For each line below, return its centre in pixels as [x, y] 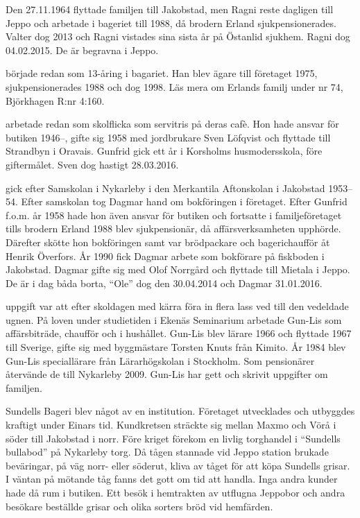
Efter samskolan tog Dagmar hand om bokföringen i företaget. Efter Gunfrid [184, 201]
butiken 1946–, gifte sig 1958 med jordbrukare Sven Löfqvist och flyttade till [168, 137]
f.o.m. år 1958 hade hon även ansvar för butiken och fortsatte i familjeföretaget [174, 215]
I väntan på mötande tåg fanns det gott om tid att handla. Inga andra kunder [172, 479]
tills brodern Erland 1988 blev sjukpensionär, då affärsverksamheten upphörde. [173, 228]
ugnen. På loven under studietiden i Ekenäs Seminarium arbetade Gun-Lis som [174, 319]
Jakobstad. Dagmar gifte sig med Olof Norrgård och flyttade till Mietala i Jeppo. [178, 269]
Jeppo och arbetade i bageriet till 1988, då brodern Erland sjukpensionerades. [171, 23]
